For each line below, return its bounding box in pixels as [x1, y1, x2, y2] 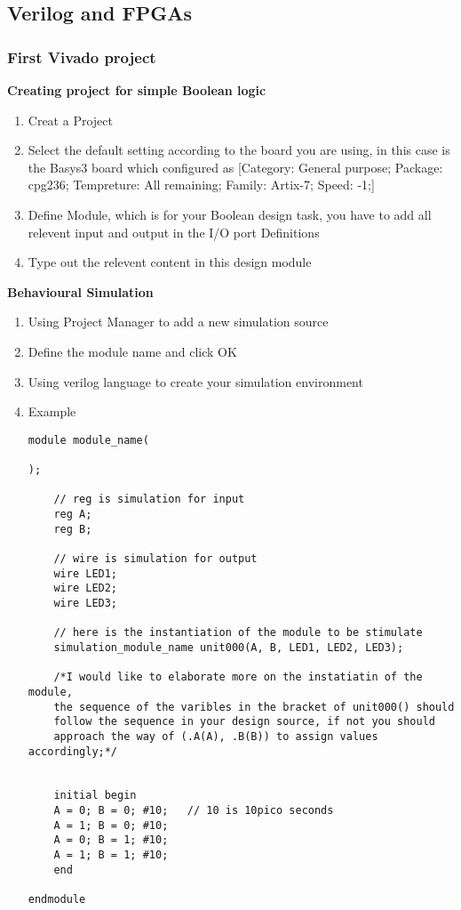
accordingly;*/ [28, 745, 118, 758]
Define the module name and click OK [28, 342, 237, 360]
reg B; [53, 522, 92, 536]
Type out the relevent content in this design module [28, 253, 312, 271]
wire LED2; [53, 582, 118, 595]
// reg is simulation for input [53, 493, 245, 506]
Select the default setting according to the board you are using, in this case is [28, 141, 450, 159]
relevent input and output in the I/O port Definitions [28, 222, 320, 241]
